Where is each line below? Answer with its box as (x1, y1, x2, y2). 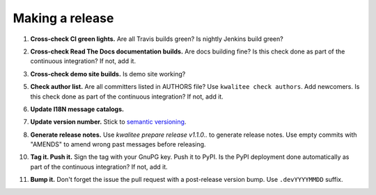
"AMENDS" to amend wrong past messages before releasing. (30, 140, 206, 149)
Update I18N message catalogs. (30, 105, 125, 113)
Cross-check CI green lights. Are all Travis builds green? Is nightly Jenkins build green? (30, 35, 283, 43)
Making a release (13, 10, 114, 26)
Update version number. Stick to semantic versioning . (30, 118, 187, 126)
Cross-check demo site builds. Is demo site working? (30, 69, 186, 78)
